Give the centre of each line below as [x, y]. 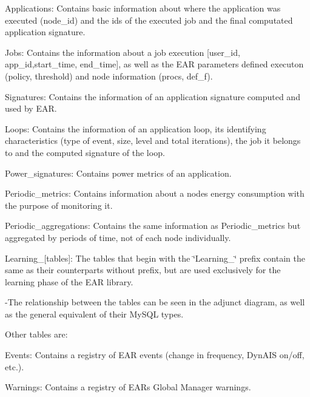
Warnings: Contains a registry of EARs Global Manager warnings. [128, 387]
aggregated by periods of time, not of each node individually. [118, 237]
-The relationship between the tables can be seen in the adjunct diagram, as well [155, 302]
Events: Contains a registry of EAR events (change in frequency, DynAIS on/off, [155, 355]
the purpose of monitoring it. [59, 205]
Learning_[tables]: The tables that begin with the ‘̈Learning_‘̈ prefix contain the [155, 258]
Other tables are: [36, 334]
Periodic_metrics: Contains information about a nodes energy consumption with [155, 193]
